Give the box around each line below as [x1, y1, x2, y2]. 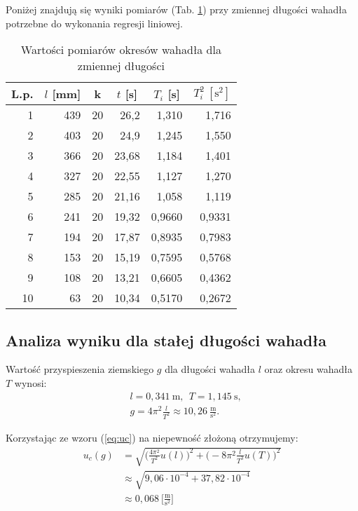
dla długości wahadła [165, 362, 256, 376]
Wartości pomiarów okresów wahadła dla [20, 41, 221, 58]
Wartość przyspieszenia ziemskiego [6, 362, 154, 376]
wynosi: [14, 375, 47, 390]
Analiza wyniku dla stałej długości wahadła [6, 329, 327, 350]
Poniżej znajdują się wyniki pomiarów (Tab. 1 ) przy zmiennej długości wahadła [6, 2, 347, 16]
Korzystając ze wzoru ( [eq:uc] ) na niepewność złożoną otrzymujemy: [6, 430, 298, 445]
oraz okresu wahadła [264, 362, 352, 376]
